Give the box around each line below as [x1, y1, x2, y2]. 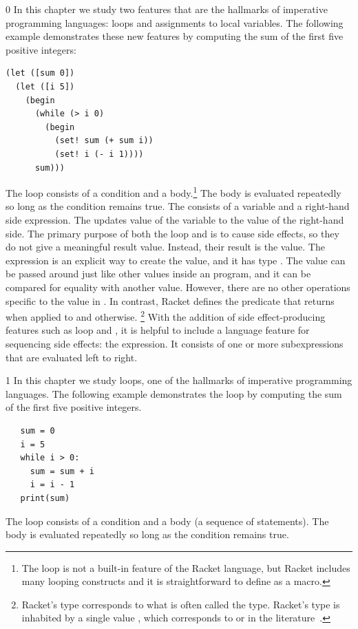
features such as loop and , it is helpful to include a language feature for [6, 323, 310, 337]
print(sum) [20, 493, 70, 503]
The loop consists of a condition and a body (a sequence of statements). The [6, 513, 329, 528]
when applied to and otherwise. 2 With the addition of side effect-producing [6, 308, 326, 323]
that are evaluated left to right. [6, 350, 138, 364]
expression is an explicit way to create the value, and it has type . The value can [6, 253, 346, 267]
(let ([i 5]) [15, 81, 75, 92]
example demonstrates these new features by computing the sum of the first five [6, 29, 344, 43]
